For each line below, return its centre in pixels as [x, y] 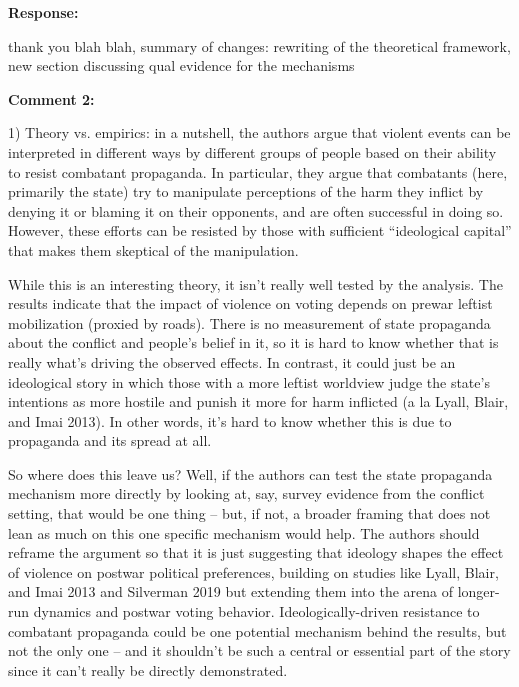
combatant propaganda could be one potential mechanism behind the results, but [257, 630]
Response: [43, 12]
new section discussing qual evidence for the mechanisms [181, 65]
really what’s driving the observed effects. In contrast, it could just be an [232, 361]
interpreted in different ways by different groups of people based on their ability [252, 151]
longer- [478, 591]
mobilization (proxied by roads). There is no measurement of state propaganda [249, 322]
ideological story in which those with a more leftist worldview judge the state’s [249, 381]
